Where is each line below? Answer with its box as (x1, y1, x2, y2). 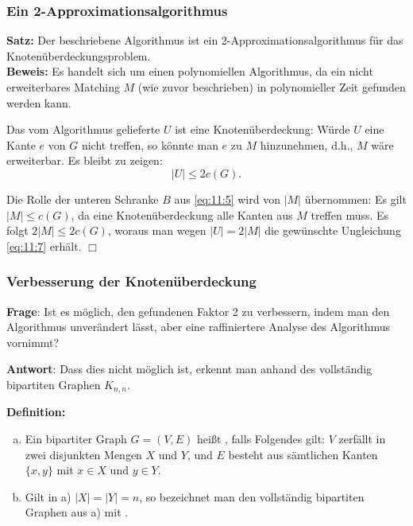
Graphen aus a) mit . (25, 504, 129, 520)
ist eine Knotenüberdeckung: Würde (175, 121, 350, 138)
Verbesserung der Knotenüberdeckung (6, 271, 257, 291)
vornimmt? (6, 333, 60, 350)
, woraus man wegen (107, 222, 206, 239)
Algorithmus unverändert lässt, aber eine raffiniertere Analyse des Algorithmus (6, 318, 390, 335)
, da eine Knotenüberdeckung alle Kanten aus (71, 206, 293, 223)
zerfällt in (338, 430, 386, 446)
